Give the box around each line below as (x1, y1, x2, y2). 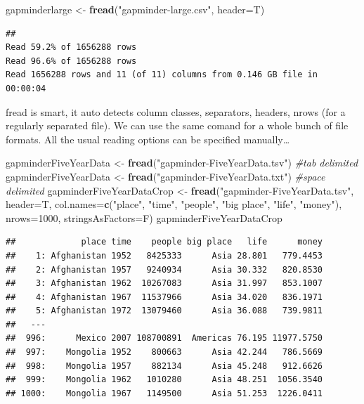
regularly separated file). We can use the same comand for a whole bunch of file (6, 118, 349, 133)
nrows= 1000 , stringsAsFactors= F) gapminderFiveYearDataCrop (6, 210, 282, 225)
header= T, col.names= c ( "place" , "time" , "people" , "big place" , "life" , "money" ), (6, 197, 342, 211)
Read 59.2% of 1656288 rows (6, 42, 137, 53)
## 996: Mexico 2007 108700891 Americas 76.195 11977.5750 (6, 333, 323, 344)
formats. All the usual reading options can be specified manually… (6, 131, 290, 146)
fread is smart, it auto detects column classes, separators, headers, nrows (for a (6, 104, 346, 119)
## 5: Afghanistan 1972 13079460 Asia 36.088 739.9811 (6, 306, 323, 316)
